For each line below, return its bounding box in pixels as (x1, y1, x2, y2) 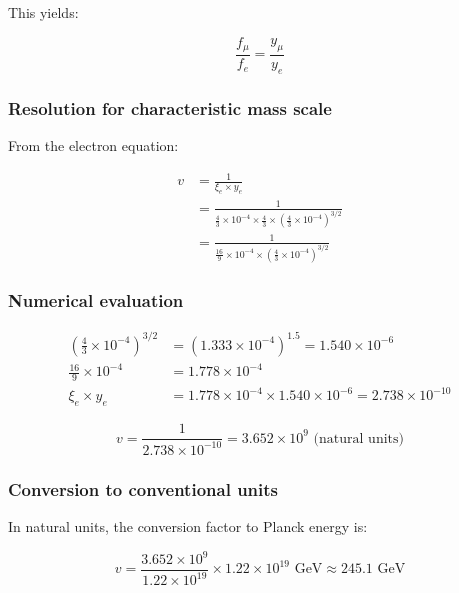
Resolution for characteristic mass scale (8, 95, 332, 120)
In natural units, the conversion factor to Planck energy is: (8, 515, 368, 536)
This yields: (8, 2, 79, 22)
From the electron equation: (8, 135, 179, 156)
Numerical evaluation (8, 287, 184, 312)
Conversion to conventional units (8, 476, 279, 501)
